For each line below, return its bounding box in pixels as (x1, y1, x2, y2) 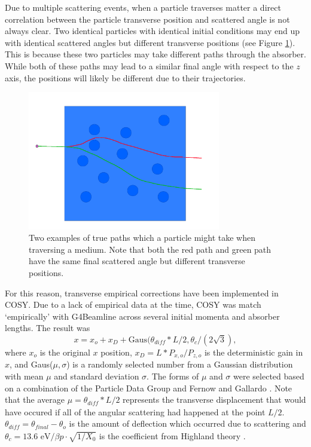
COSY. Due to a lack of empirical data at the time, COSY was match (5, 298, 261, 311)
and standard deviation (54, 370, 139, 382)
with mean (5, 370, 44, 382)
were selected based (233, 370, 304, 382)
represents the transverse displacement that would (123, 393, 306, 406)
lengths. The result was (5, 322, 90, 334)
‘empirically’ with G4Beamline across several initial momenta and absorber (5, 310, 280, 322)
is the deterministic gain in (204, 345, 303, 358)
